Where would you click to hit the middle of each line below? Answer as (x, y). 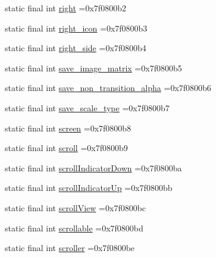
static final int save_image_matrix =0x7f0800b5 (93, 68)
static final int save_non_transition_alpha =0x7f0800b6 (108, 88)
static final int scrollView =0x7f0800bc (76, 207)
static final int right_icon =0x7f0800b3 (76, 28)
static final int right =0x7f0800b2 (65, 8)
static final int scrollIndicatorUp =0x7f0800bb (89, 188)
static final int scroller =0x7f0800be (70, 248)
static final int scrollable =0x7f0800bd (74, 228)
